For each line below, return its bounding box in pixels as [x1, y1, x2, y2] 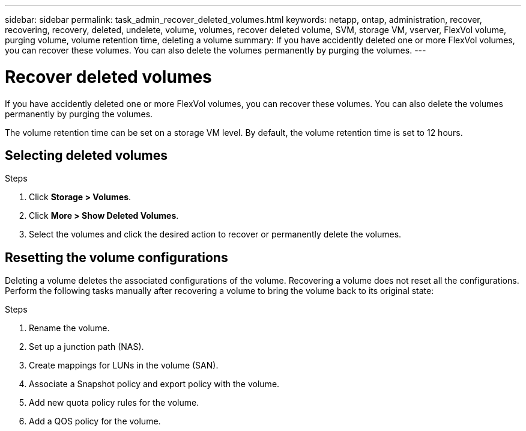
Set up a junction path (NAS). [29, 341, 144, 352]
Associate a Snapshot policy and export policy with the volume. [29, 379, 280, 390]
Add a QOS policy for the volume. [29, 416, 161, 427]
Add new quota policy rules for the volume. [29, 397, 199, 408]
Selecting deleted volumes [5, 147, 168, 163]
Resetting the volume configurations [5, 249, 228, 265]
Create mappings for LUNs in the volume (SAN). [29, 360, 219, 371]
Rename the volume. [29, 323, 110, 334]
